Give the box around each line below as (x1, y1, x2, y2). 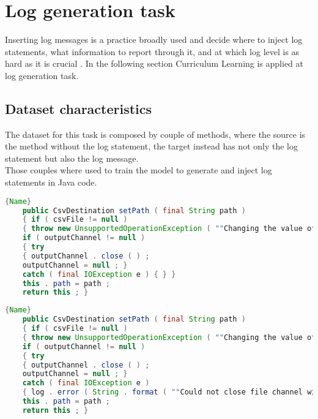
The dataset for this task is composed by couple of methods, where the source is (5, 127, 306, 140)
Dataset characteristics (5, 99, 152, 118)
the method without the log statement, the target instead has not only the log (5, 140, 298, 153)
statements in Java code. (5, 176, 97, 189)
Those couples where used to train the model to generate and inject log (5, 164, 272, 176)
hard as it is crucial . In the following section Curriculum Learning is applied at (5, 57, 304, 70)
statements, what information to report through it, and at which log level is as (5, 45, 300, 58)
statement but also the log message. (5, 151, 139, 164)
